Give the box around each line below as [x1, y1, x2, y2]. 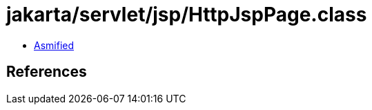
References [6, 63, 87, 81]
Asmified [34, 39, 75, 51]
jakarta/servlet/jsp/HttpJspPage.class [6, 3, 367, 26]
